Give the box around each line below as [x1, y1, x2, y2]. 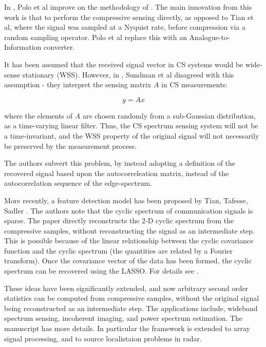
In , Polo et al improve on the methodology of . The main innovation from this [4, 2, 252, 12]
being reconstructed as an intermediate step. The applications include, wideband [4, 302, 258, 313]
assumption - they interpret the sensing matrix [4, 79, 151, 90]
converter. [44, 42, 75, 52]
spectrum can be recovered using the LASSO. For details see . [4, 265, 199, 276]
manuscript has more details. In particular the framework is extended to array [4, 323, 250, 334]
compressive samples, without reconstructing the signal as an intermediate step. [4, 225, 255, 236]
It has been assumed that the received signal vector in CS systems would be [4, 59, 243, 69]
